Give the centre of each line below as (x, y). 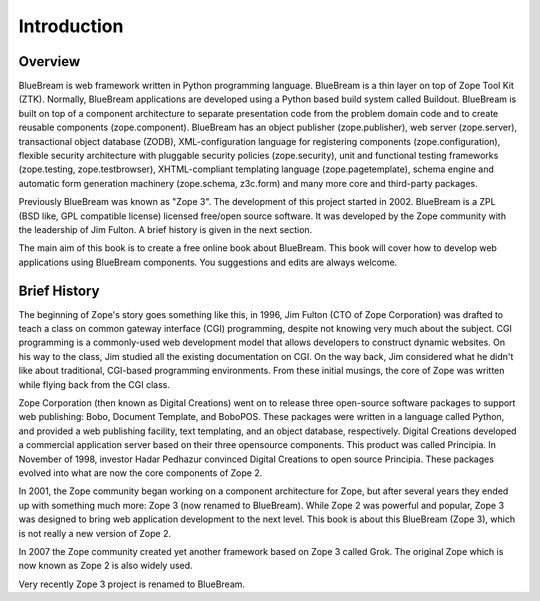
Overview (49, 61)
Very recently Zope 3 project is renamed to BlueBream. (131, 584)
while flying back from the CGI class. (94, 384)
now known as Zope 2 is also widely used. (106, 566)
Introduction (71, 26)
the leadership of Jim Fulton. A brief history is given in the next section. (165, 229)
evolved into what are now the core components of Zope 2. (140, 472)
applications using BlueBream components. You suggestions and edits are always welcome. (208, 262)
